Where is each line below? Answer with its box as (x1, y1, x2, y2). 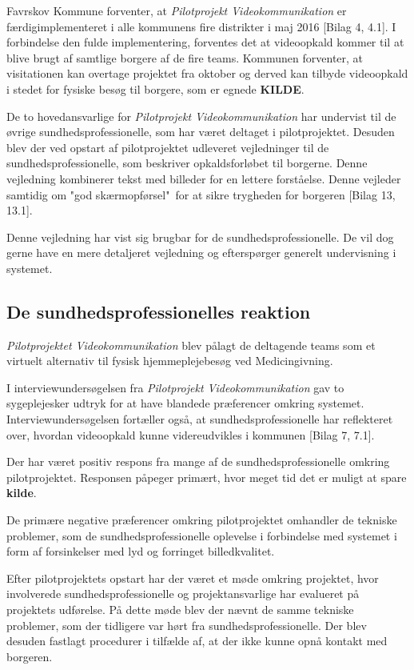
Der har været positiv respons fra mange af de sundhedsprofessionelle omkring (6, 453, 390, 470)
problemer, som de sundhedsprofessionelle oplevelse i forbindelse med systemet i (6, 527, 397, 544)
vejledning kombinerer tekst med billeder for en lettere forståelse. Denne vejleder (6, 170, 401, 187)
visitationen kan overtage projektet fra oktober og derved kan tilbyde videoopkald (6, 65, 408, 82)
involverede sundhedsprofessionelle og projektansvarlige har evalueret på (6, 585, 360, 602)
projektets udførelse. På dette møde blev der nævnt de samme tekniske (6, 601, 354, 618)
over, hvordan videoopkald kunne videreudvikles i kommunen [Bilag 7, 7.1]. (6, 426, 375, 443)
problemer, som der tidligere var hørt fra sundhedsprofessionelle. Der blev (6, 616, 367, 633)
